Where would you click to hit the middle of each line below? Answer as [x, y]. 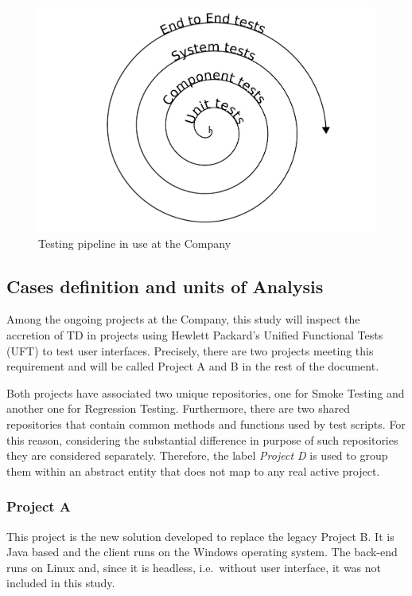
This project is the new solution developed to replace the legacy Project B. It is [200, 536]
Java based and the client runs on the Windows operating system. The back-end [202, 552]
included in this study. [61, 583]
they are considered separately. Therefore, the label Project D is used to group [197, 455]
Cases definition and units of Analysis [165, 286]
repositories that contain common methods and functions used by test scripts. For [206, 424]
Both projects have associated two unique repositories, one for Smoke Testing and [206, 392]
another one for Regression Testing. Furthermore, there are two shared [178, 408]
